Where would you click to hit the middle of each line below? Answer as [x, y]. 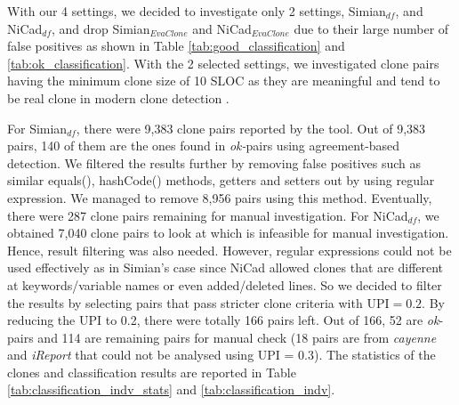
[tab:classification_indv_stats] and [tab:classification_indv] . [171, 389]
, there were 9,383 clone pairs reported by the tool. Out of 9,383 [251, 128]
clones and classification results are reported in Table [152, 372]
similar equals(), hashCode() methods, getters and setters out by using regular [221, 180]
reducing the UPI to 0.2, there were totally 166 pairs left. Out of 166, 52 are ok [223, 320]
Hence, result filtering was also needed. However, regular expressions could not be [229, 250]
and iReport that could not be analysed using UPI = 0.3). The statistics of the [221, 355]
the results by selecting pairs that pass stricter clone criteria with [185, 302]
